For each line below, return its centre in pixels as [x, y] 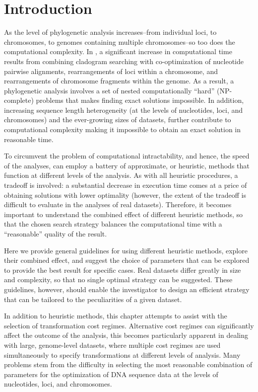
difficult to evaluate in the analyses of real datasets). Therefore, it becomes [118, 204]
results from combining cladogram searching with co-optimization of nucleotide [124, 61]
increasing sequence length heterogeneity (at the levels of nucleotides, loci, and [124, 110]
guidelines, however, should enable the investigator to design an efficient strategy [127, 289]
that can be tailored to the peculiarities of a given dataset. [93, 299]
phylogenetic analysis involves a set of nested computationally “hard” [109, 90]
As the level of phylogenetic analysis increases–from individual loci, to [110, 32]
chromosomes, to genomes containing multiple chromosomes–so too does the [120, 41]
